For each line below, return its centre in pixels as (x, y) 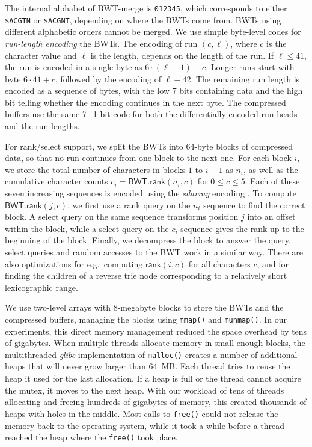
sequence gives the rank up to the (242, 228)
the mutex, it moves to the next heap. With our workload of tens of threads (145, 390)
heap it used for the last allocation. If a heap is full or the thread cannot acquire (153, 378)
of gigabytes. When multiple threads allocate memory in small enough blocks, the (155, 343)
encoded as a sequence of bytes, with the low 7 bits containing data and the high (154, 90)
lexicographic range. (41, 287)
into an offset (271, 217)
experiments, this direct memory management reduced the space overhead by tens (156, 331)
